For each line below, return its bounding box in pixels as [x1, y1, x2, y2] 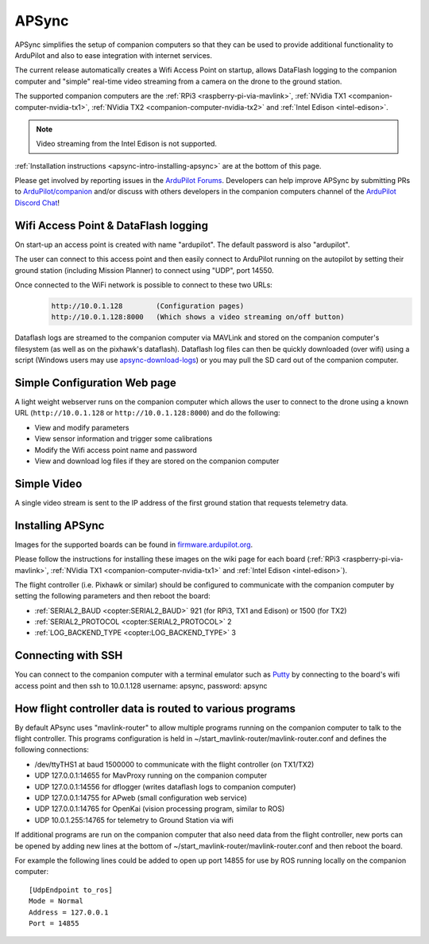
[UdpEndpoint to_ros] [29, 885, 113, 895]
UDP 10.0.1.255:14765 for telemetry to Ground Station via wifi [34, 815, 234, 825]
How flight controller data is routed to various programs [14, 701, 296, 716]
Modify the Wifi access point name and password [34, 445, 198, 454]
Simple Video [14, 477, 83, 490]
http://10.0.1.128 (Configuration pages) [51, 301, 245, 310]
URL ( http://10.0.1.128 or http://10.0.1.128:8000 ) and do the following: [14, 408, 281, 418]
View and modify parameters [34, 423, 129, 432]
